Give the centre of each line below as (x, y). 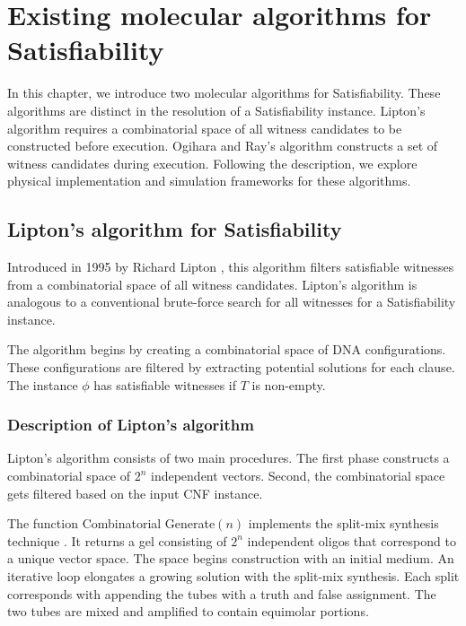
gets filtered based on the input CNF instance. (135, 493)
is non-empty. (289, 384)
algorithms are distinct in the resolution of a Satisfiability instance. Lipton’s (216, 110)
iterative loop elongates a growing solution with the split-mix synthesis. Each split (233, 576)
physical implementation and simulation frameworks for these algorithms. (209, 181)
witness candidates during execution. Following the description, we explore (212, 163)
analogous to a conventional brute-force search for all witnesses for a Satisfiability (232, 302)
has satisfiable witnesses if (165, 384)
